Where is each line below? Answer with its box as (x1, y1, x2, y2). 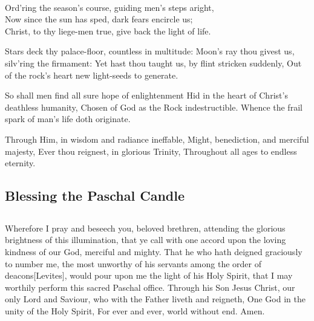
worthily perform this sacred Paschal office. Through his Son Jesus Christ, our (5, 280, 295, 293)
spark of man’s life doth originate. (5, 112, 131, 125)
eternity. (5, 157, 36, 169)
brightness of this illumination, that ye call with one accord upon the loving (5, 233, 286, 246)
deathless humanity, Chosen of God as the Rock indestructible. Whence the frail (5, 100, 303, 113)
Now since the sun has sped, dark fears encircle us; (5, 13, 193, 25)
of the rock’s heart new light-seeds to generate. (5, 68, 178, 81)
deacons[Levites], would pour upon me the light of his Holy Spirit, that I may (5, 269, 293, 282)
